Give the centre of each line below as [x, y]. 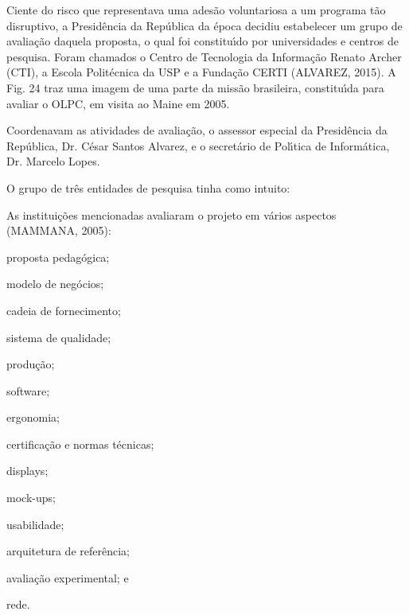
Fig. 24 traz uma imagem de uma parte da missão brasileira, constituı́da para [195, 87]
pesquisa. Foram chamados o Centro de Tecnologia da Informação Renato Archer [204, 56]
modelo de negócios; [55, 284]
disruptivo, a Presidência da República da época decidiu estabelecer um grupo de [204, 25]
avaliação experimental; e [68, 577]
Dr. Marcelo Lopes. [53, 161]
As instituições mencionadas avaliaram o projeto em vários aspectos [171, 214]
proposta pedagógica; [58, 257]
